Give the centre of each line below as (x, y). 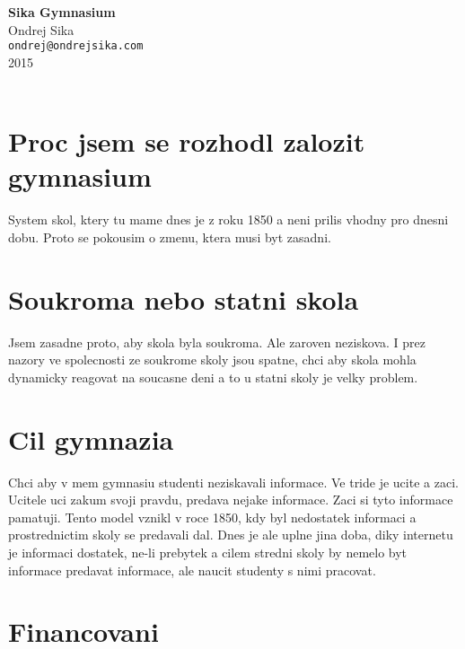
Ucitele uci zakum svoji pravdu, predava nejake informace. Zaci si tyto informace (231, 500)
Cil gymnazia (91, 439)
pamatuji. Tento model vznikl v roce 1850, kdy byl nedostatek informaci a (212, 517)
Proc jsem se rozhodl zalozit (187, 141)
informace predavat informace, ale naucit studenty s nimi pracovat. (192, 570)
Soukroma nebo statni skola (184, 298)
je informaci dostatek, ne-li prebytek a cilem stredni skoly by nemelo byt (208, 552)
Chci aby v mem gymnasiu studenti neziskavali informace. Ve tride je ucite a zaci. (233, 482)
